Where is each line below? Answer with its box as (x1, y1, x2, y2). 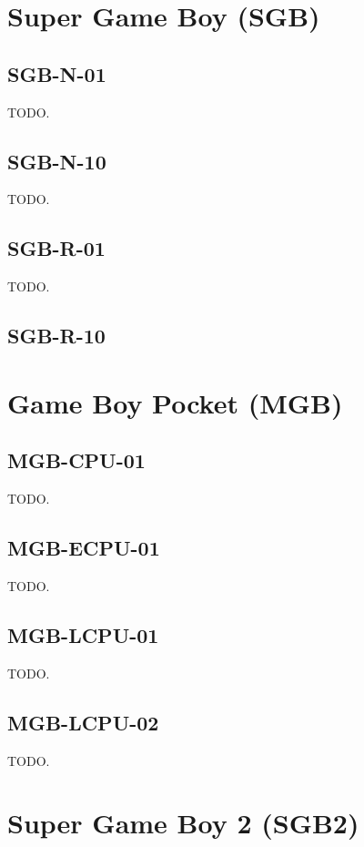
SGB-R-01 (7, 234, 106, 262)
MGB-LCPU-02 (7, 708, 159, 736)
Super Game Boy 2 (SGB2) (7, 804, 359, 842)
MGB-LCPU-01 (7, 620, 159, 648)
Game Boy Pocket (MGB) (7, 383, 343, 421)
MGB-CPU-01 (7, 446, 146, 475)
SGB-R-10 (7, 321, 106, 350)
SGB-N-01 (7, 59, 106, 87)
